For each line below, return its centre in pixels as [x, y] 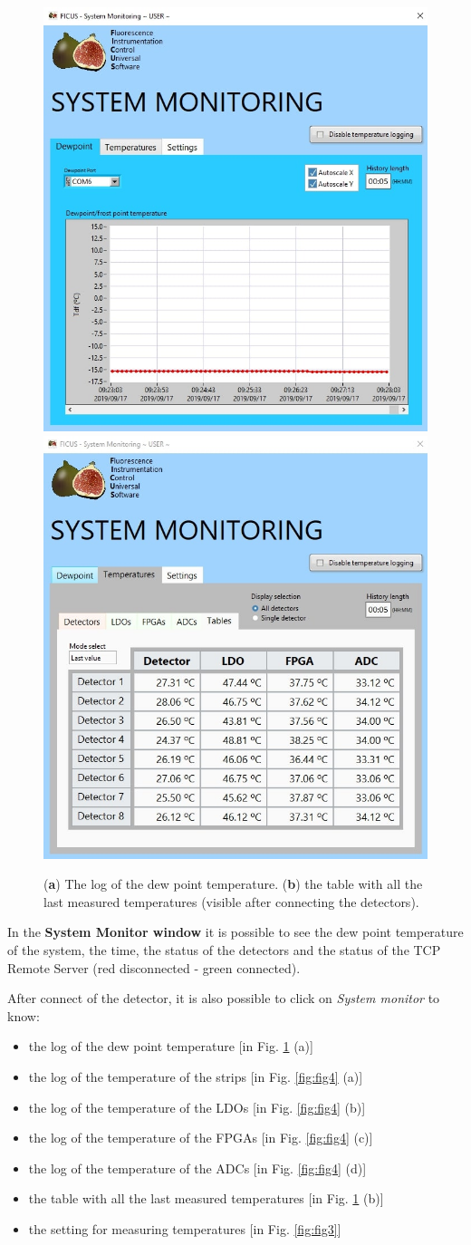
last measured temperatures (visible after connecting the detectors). [231, 901]
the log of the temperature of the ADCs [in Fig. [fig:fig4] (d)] [197, 1168]
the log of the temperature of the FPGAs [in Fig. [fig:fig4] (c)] [201, 1138]
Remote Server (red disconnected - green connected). [154, 967]
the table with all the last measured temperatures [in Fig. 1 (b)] [206, 1198]
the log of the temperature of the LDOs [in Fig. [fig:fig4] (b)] [197, 1107]
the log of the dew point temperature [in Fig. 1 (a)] [171, 1046]
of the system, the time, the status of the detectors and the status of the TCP [224, 950]
